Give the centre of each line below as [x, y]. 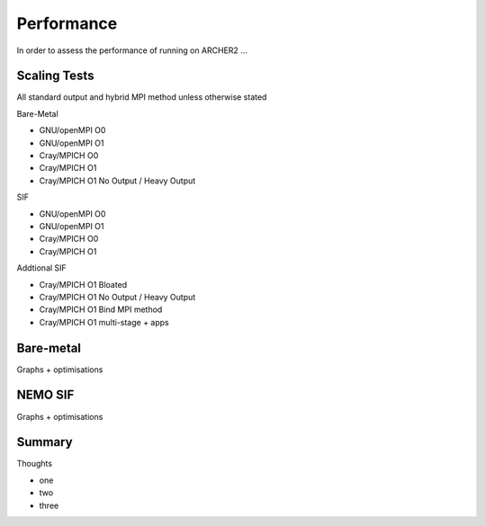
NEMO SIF [45, 395]
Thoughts [35, 464]
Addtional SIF [41, 268]
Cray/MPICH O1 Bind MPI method [101, 309]
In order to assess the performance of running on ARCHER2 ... [132, 50]
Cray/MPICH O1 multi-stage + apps [104, 322]
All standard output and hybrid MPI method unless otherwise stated [142, 97]
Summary [45, 442]
